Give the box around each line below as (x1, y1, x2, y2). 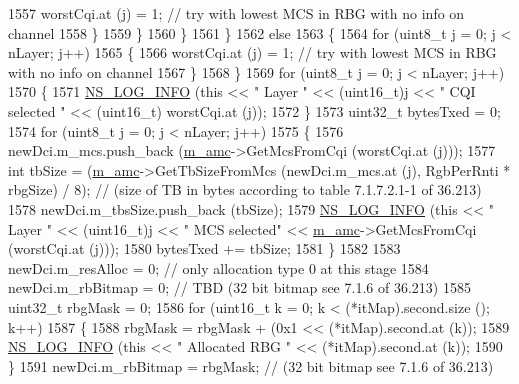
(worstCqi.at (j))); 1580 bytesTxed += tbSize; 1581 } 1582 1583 (8, 238, 401, 259)
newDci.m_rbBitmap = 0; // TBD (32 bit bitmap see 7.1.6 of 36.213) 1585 (8, 277, 471, 298)
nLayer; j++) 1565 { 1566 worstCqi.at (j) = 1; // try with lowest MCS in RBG (8, 42, 497, 63)
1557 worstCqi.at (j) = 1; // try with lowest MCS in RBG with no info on (8, 3, 465, 23)
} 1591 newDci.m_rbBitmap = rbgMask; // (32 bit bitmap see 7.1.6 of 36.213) (8, 355, 494, 376)
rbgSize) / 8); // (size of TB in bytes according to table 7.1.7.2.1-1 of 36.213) (8, 179, 482, 200)
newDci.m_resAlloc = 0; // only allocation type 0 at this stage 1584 (8, 257, 429, 278)
